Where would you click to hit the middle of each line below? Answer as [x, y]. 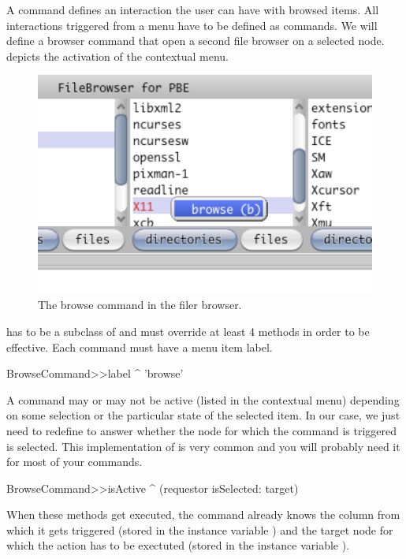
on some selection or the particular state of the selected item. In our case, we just [203, 415]
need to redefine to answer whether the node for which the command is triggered [202, 430]
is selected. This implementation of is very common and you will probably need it [203, 446]
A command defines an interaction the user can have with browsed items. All [193, 9]
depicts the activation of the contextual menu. [118, 56]
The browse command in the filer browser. [140, 305]
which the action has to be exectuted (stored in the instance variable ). [178, 545]
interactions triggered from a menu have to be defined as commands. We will [192, 25]
